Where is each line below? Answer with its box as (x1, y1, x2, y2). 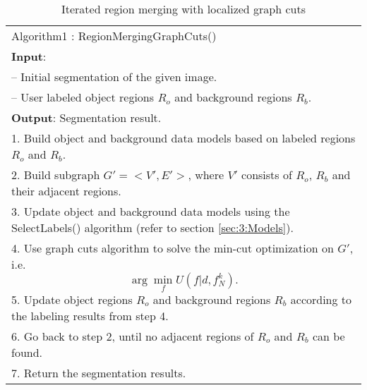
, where (188, 166, 224, 183)
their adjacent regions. (11, 183, 121, 199)
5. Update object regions (11, 291, 133, 307)
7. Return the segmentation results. (11, 364, 186, 381)
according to (290, 291, 352, 307)
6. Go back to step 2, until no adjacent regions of (11, 327, 254, 344)
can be (312, 327, 345, 344)
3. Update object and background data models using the (11, 203, 290, 219)
